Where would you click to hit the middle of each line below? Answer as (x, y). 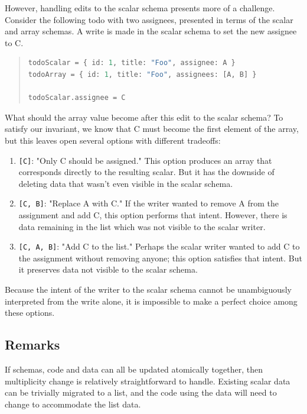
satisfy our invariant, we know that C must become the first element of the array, (152, 129)
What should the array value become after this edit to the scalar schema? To (144, 117)
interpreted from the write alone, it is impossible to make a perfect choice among (151, 301)
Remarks (32, 345)
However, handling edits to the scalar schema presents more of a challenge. (140, 8)
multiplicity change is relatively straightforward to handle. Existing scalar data (148, 381)
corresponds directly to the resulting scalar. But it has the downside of (146, 172)
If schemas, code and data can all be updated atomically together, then (134, 369)
